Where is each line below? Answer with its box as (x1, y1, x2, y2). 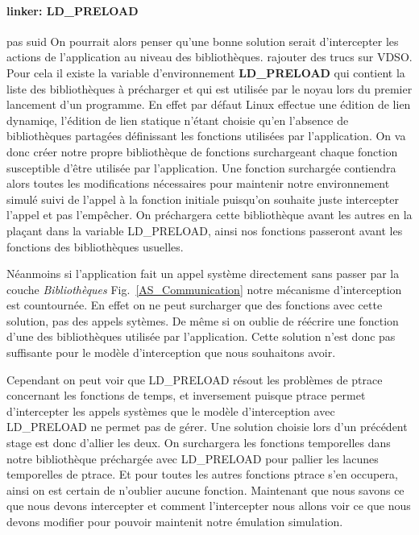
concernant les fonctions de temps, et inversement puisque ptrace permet (6, 387, 366, 404)
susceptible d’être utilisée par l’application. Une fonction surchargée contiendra (6, 159, 396, 176)
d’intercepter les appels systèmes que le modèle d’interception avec (6, 402, 335, 419)
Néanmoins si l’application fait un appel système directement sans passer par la (6, 265, 400, 282)
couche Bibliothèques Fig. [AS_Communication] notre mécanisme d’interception (6, 280, 402, 297)
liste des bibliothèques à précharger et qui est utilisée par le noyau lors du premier (6, 80, 413, 97)
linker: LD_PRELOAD (6, 2, 139, 19)
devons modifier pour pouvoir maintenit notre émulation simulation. (6, 513, 343, 530)
